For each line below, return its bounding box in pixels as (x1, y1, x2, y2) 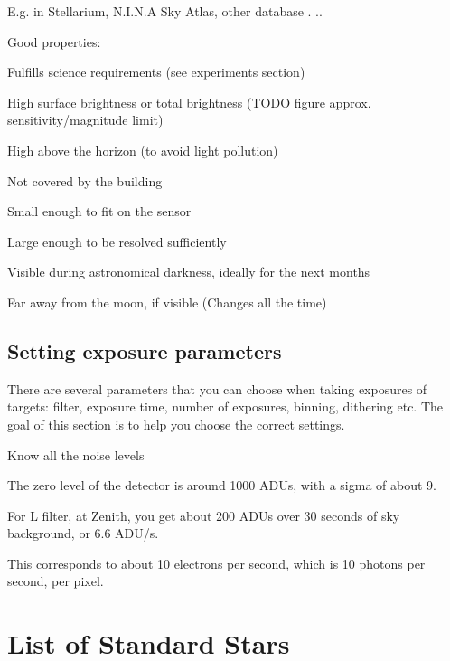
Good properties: (7, 32, 101, 51)
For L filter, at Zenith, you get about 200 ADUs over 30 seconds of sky (7, 505, 400, 524)
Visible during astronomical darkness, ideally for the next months (7, 262, 370, 281)
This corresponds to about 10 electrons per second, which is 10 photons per (7, 553, 426, 572)
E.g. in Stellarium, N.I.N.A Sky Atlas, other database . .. (7, 2, 323, 20)
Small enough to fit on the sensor (7, 202, 192, 221)
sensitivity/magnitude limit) (7, 110, 164, 129)
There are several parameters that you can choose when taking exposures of (7, 379, 427, 398)
